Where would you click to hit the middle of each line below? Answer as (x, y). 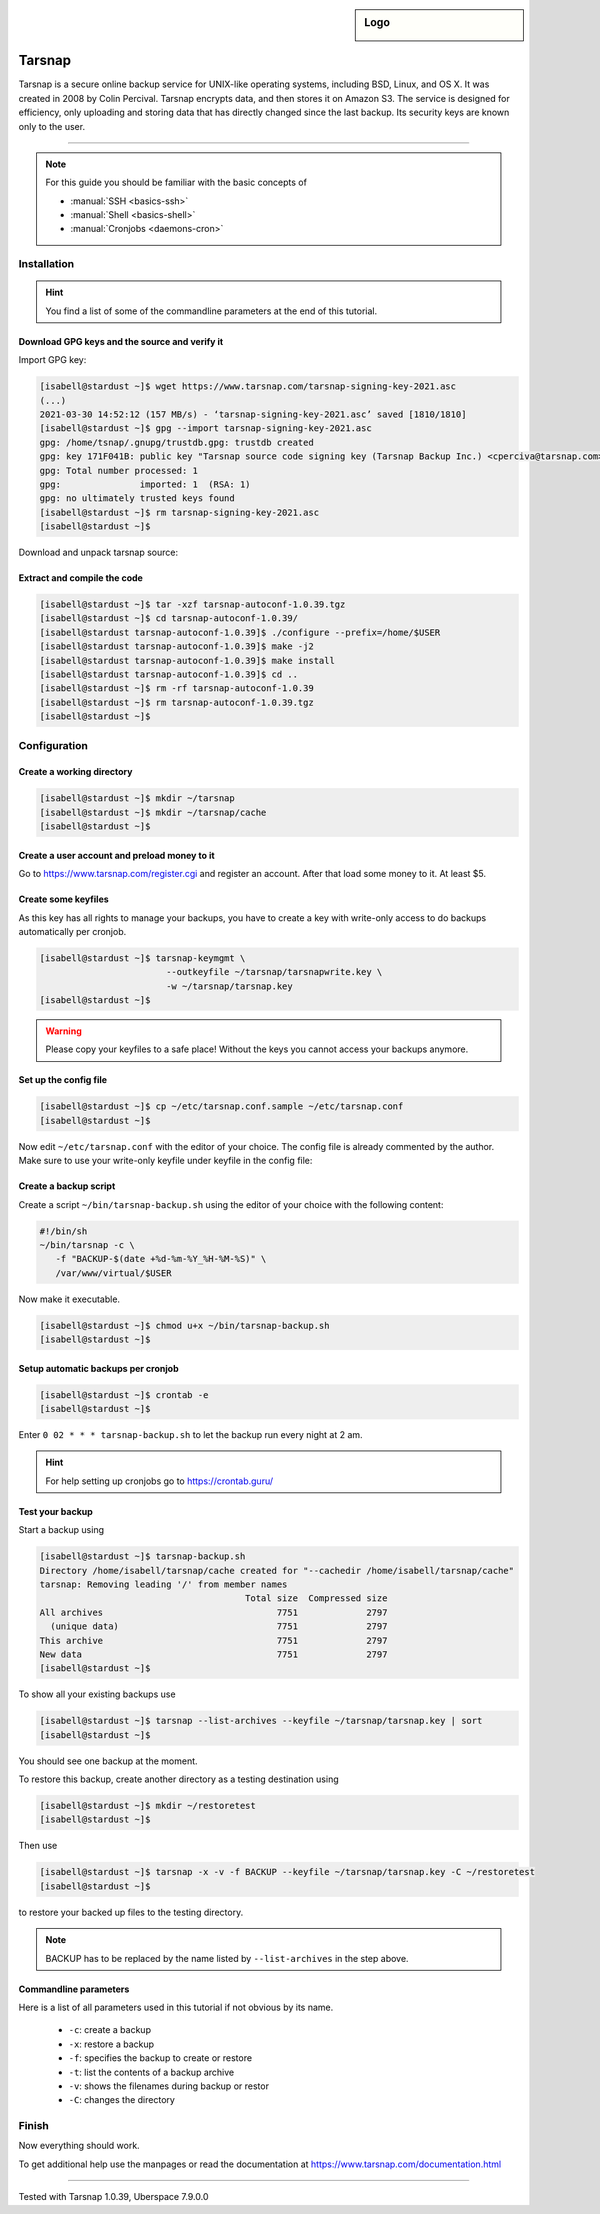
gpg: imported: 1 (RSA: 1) (145, 484)
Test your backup (56, 1511)
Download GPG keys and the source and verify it (121, 341)
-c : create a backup (110, 2030)
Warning (63, 1031)
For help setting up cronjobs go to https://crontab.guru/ (159, 1481)
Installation (46, 264)
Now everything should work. (79, 2146)
